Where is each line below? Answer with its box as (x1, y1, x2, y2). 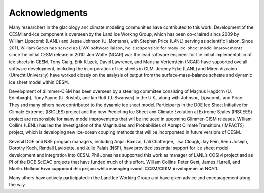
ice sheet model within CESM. (9, 79, 69, 85)
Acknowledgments (9, 7, 88, 18)
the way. (9, 182, 26, 188)
